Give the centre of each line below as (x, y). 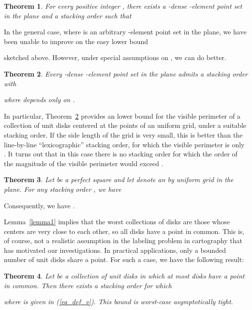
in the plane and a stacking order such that (68, 15)
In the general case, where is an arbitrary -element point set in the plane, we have (125, 32)
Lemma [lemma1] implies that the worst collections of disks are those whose (117, 222)
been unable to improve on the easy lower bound (76, 41)
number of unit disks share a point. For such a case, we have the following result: (124, 259)
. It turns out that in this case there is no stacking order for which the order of (121, 154)
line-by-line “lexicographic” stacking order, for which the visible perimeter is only (124, 144)
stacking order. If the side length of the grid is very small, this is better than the (123, 134)
